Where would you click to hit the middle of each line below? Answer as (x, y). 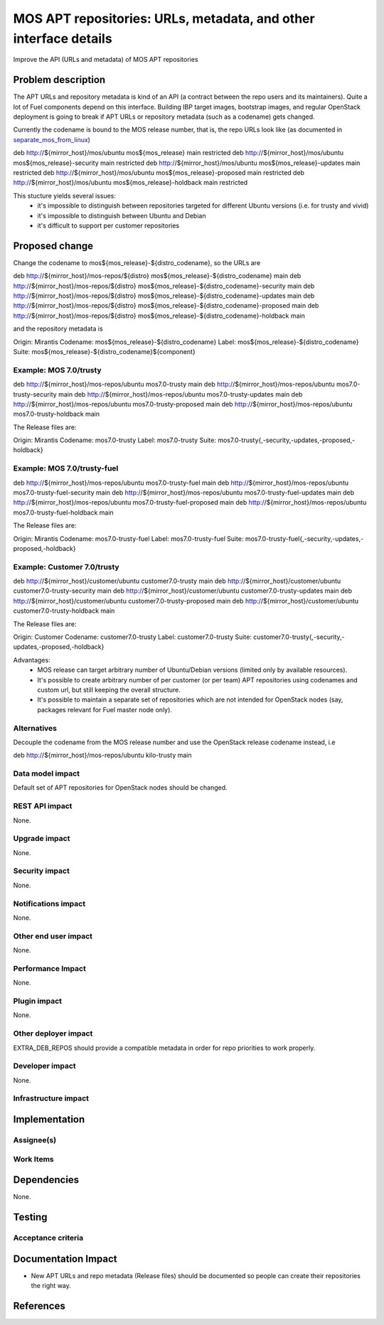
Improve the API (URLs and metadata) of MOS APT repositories (106, 60)
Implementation (49, 1120)
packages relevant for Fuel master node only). (105, 709)
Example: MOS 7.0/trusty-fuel (66, 468)
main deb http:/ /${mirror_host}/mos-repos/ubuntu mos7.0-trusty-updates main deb (180, 394)
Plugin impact (37, 1001)
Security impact (42, 871)
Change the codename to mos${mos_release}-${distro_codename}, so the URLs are (137, 262)
